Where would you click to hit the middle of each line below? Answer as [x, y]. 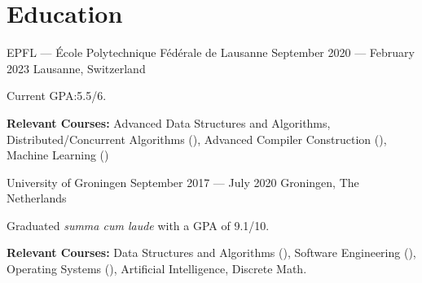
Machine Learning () [58, 155]
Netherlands [37, 198]
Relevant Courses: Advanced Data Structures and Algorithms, [169, 122]
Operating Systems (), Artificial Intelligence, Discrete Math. [157, 269]
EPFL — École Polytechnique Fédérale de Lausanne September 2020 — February [211, 52]
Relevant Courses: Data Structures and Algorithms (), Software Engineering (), [211, 253]
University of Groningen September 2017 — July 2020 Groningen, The [183, 182]
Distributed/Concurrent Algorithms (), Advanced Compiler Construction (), [197, 139]
